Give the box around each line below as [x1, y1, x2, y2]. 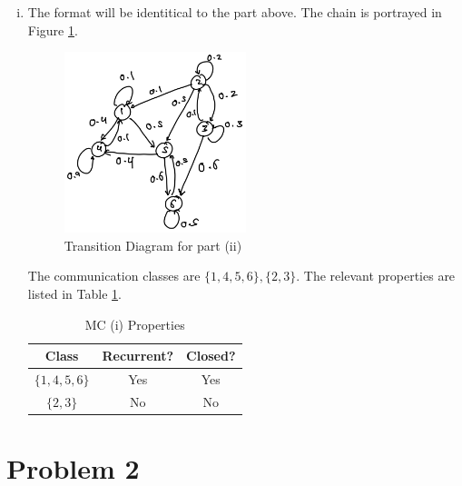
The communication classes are [27, 266, 201, 285]
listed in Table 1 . [27, 283, 122, 303]
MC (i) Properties [84, 314, 185, 333]
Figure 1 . [27, 20, 78, 39]
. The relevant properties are [296, 266, 456, 285]
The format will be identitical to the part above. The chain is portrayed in [27, 3, 442, 21]
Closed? [186, 346, 236, 365]
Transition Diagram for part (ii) [64, 235, 242, 254]
